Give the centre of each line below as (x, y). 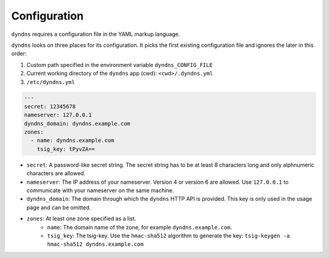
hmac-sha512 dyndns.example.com (95, 244)
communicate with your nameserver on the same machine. (100, 190)
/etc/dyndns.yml (51, 82)
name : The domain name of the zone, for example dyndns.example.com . (140, 227)
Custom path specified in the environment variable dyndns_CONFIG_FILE (120, 64)
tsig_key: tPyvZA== (66, 149)
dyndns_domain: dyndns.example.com (77, 124)
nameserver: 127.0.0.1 (58, 115)
